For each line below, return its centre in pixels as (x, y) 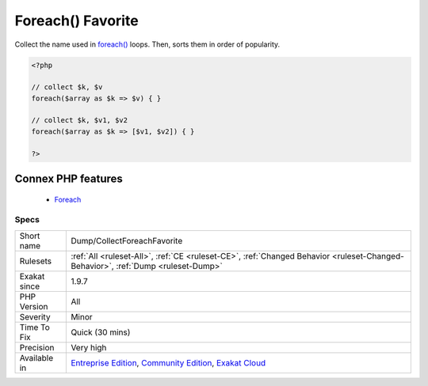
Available (36, 358)
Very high (89, 347)
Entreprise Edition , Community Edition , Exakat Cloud (168, 362)
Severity (35, 316)
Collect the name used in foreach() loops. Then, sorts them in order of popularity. (147, 44)
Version (34, 306)
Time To (35, 327)
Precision (37, 347)
